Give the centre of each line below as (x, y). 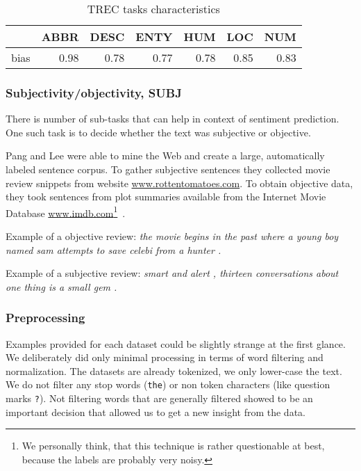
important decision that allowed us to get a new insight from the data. (156, 412)
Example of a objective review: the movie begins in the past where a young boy (172, 236)
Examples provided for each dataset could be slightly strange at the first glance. (176, 343)
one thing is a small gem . (61, 286)
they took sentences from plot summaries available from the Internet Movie (166, 197)
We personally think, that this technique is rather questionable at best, (173, 446)
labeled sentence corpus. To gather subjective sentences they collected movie (168, 169)
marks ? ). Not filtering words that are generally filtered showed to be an (159, 398)
